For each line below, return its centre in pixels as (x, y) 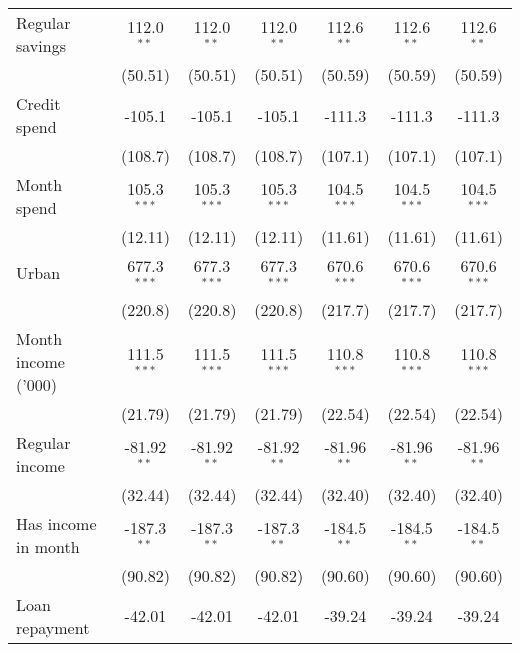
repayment (53, 627)
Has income (56, 523)
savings (41, 45)
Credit (38, 103)
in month (48, 546)
